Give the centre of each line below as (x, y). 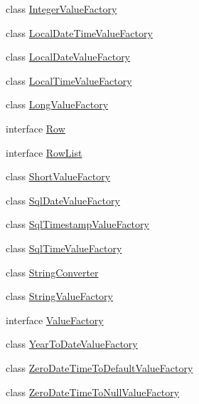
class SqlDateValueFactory (63, 200)
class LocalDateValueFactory (68, 57)
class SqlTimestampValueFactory (77, 224)
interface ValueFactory (55, 320)
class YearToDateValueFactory (72, 344)
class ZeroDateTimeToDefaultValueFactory (99, 367)
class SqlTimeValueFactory (64, 248)
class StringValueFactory (59, 296)
